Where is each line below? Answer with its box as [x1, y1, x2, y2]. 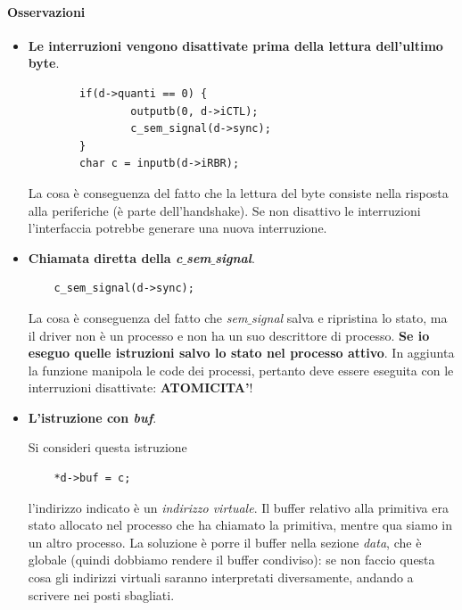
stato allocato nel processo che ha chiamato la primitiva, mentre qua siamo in [28, 515, 453, 534]
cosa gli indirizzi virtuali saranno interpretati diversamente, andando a [28, 568, 414, 587]
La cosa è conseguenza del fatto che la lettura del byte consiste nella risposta [28, 183, 449, 202]
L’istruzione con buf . [28, 408, 157, 426]
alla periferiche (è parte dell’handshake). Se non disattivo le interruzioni [28, 201, 421, 219]
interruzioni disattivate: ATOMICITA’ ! [28, 378, 253, 397]
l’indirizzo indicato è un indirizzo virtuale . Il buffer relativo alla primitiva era [28, 498, 449, 516]
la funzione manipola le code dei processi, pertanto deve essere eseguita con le [28, 360, 454, 379]
